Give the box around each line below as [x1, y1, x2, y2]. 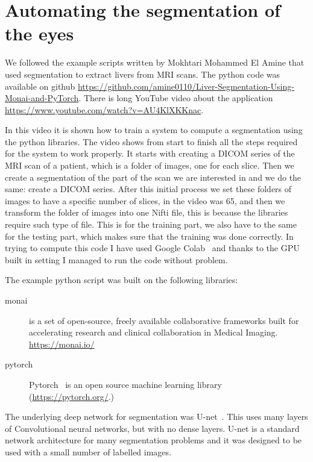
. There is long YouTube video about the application [78, 92, 273, 104]
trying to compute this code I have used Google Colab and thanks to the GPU [5, 242, 300, 254]
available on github [5, 80, 75, 92]
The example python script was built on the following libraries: [5, 273, 238, 286]
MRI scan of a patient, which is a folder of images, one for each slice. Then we [5, 159, 294, 172]
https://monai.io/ [29, 337, 95, 350]
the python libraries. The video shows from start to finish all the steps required [5, 135, 298, 148]
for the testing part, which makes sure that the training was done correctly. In [5, 229, 294, 242]
